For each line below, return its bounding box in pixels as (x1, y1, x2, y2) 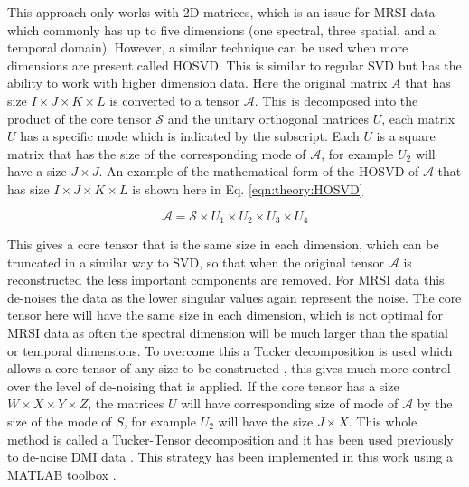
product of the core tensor (7, 108, 152, 127)
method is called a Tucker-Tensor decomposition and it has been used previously (7, 429, 454, 448)
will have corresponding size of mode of (181, 394, 399, 413)
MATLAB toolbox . (7, 464, 117, 483)
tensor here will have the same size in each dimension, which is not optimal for (7, 305, 443, 324)
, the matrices (88, 394, 164, 413)
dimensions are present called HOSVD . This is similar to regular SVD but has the (7, 55, 462, 74)
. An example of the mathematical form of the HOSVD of (98, 162, 419, 181)
